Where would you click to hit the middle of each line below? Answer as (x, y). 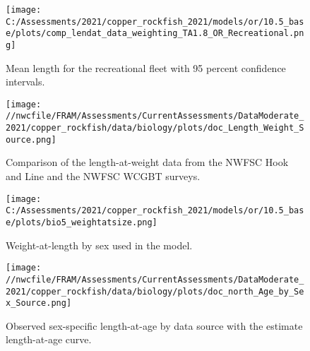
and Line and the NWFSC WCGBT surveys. (103, 176)
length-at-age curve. (49, 339)
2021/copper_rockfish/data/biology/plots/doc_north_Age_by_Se (155, 291)
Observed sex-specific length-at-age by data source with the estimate (154, 325)
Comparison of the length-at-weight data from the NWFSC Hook (147, 162)
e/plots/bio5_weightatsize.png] (82, 222)
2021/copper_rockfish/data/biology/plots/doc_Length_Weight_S (155, 128)
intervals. (25, 82)
